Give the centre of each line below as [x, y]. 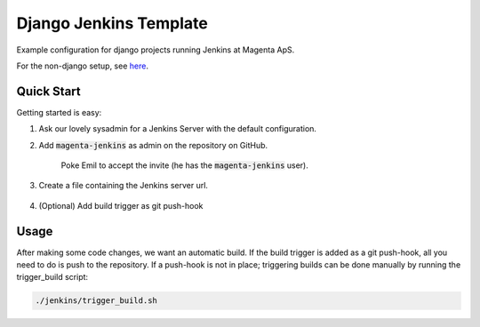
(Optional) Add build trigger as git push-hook [121, 205]
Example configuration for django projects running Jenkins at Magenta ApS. [156, 50]
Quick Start [48, 91]
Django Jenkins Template [112, 23]
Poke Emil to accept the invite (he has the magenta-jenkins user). [184, 165]
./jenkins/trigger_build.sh [96, 301]
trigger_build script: [52, 277]
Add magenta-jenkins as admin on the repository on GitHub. [153, 145]
